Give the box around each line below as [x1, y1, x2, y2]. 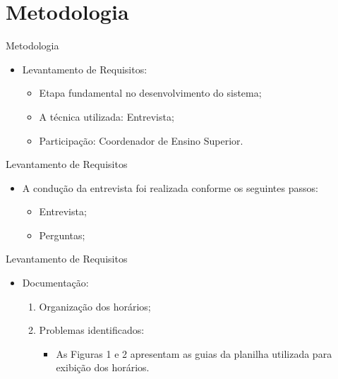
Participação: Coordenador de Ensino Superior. [39, 133, 243, 148]
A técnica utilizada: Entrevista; [39, 109, 174, 124]
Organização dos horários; [39, 299, 151, 313]
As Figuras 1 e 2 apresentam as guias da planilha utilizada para [56, 346, 332, 361]
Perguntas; [39, 227, 85, 242]
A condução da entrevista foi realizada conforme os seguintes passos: [22, 180, 318, 195]
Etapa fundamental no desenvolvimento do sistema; [39, 85, 262, 100]
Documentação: [22, 275, 89, 290]
